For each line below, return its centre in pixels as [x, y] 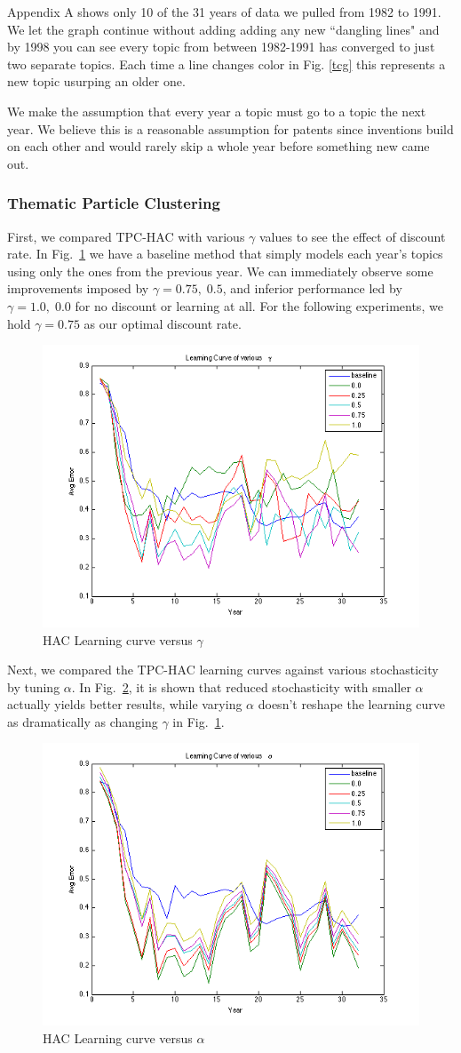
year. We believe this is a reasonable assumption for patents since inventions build [230, 128]
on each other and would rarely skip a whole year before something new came [219, 146]
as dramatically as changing [83, 721]
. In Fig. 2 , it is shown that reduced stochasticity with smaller [241, 686]
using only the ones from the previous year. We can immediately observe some [220, 271]
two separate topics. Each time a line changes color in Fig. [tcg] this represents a [227, 64]
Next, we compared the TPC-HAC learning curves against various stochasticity [223, 670]
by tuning [34, 686]
